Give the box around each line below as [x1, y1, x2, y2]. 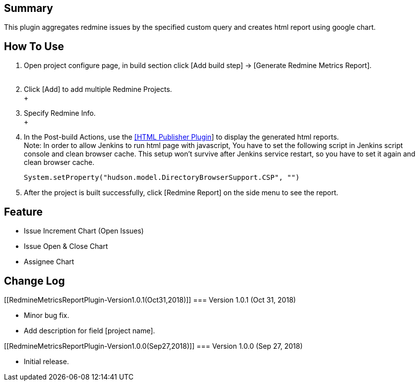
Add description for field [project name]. [24, 326, 155, 335]
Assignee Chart [24, 257, 74, 266]
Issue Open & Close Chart [24, 242, 108, 251]
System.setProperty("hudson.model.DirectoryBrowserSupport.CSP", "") [24, 173, 300, 182]
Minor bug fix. [24, 310, 69, 319]
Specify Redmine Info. [24, 109, 96, 118]
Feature [4, 205, 43, 218]
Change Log [4, 274, 65, 287]
